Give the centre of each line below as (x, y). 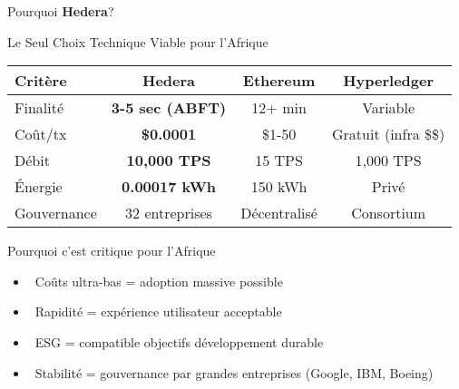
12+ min (279, 108)
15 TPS (279, 160)
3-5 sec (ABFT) (169, 108)
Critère (41, 81)
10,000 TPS (169, 160)
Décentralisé (279, 213)
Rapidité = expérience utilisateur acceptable (158, 311)
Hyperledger (389, 81)
